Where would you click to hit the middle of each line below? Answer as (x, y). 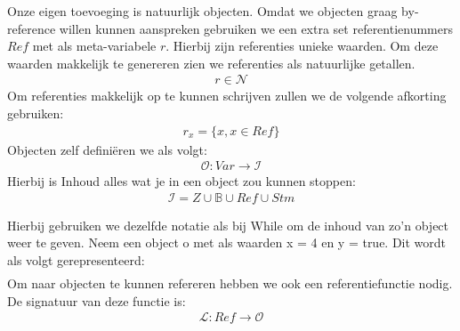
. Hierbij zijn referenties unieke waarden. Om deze (302, 46)
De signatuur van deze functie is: (97, 300)
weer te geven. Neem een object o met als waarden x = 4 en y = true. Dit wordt (227, 242)
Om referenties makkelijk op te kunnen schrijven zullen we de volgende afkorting (227, 96)
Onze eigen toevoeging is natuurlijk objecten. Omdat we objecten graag (202, 11)
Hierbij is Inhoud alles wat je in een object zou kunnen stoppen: (182, 181)
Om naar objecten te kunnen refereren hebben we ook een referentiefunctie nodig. (230, 283)
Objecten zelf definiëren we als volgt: (107, 149)
